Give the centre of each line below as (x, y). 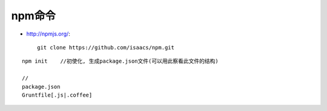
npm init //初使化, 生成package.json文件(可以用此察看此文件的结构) (120, 61)
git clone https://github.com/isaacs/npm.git (106, 47)
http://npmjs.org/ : (48, 34)
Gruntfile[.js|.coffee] (57, 95)
